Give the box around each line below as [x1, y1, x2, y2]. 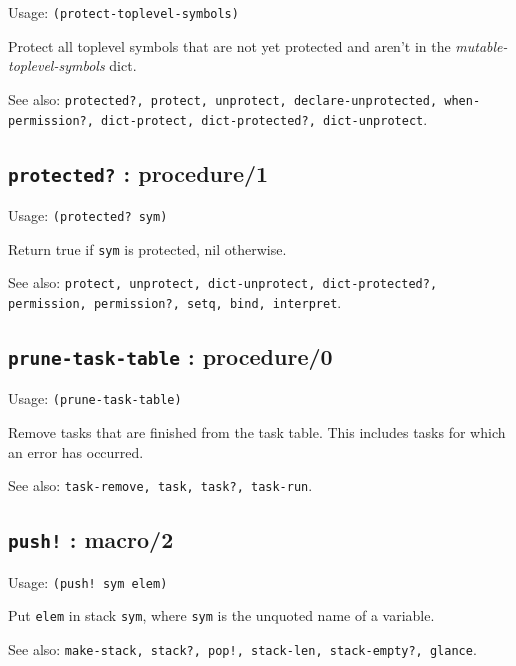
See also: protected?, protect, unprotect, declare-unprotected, [8, 88, 438, 109]
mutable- [455, 35, 508, 56]
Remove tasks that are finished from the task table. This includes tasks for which [8, 422, 506, 442]
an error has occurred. [8, 441, 144, 462]
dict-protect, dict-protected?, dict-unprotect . [101, 108, 428, 129]
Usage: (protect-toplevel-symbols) [8, 2, 239, 22]
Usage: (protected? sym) [8, 204, 168, 225]
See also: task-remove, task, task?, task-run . [8, 475, 313, 496]
